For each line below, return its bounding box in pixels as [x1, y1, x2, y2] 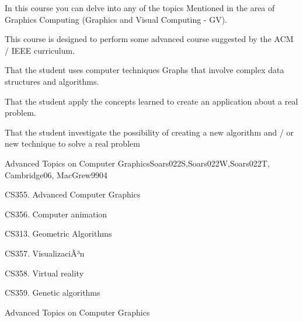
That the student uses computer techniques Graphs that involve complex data [5, 64, 284, 76]
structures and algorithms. [5, 75, 99, 87]
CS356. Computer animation [5, 207, 107, 220]
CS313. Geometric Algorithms [5, 227, 112, 240]
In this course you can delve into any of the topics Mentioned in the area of [5, 2, 275, 13]
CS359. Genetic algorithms [5, 286, 100, 299]
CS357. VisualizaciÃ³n [5, 247, 85, 259]
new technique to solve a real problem [5, 137, 140, 150]
